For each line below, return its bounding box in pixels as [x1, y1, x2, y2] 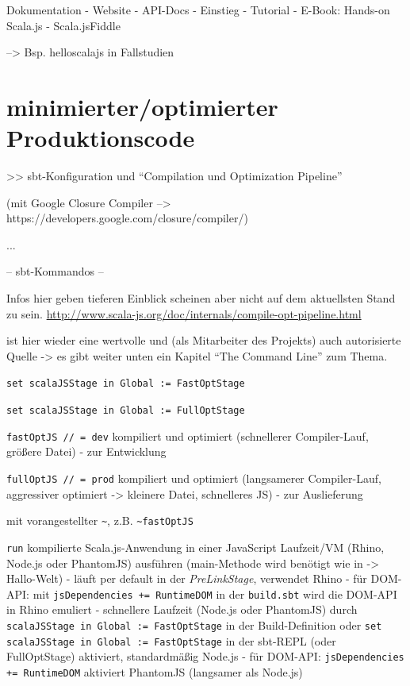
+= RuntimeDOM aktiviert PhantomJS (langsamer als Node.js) [6, 663, 303, 680]
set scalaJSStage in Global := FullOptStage [6, 405, 245, 417]
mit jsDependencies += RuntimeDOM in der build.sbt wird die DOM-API [33, 585, 397, 602]
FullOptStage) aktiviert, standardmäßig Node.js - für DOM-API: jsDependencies [6, 648, 404, 665]
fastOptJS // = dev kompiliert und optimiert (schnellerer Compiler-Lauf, [6, 427, 369, 444]
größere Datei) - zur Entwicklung [6, 443, 167, 460]
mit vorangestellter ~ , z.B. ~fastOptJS [6, 512, 194, 529]
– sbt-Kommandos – [6, 263, 104, 279]
